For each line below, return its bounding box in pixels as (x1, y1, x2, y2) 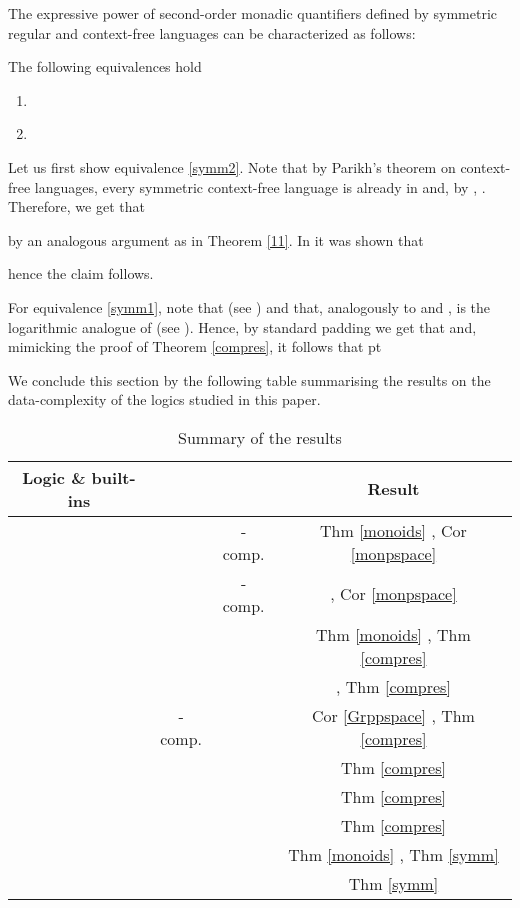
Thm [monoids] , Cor (320, 518, 467, 542)
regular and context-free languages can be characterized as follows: (8, 22, 416, 43)
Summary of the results (178, 425, 342, 449)
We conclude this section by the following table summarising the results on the (8, 369, 491, 390)
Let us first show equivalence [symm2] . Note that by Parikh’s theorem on (8, 156, 456, 177)
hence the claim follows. (8, 263, 154, 284)
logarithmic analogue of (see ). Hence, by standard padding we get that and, (8, 316, 477, 337)
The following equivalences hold (8, 56, 202, 77)
